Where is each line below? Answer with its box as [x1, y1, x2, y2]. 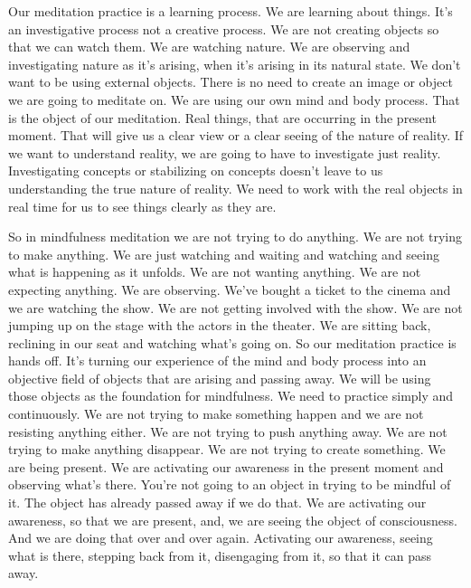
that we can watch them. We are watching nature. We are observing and [8, 37, 410, 56]
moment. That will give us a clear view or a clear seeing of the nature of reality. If [8, 126, 464, 145]
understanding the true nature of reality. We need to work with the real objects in [8, 178, 463, 197]
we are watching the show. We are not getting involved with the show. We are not [8, 298, 463, 317]
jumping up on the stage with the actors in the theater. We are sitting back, [8, 316, 431, 335]
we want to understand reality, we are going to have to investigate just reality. [8, 143, 441, 162]
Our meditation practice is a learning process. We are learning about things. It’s [8, 2, 453, 20]
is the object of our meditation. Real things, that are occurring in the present [8, 108, 437, 127]
